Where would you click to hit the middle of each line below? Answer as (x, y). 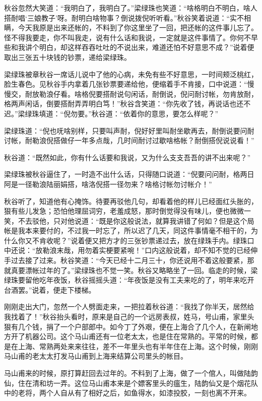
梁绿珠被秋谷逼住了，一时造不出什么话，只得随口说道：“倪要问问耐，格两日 (129, 174)
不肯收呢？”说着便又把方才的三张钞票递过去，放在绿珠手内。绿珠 (140, 240)
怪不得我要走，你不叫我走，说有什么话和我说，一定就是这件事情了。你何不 (127, 37)
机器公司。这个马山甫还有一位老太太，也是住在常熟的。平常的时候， (138, 336)
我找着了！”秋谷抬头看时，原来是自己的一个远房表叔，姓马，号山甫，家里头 (129, 317)
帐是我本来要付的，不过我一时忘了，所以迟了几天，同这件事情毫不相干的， (127, 230)
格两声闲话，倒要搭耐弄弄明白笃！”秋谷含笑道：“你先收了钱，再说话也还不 (127, 104)
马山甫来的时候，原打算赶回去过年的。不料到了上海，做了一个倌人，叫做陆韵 (131, 373)
